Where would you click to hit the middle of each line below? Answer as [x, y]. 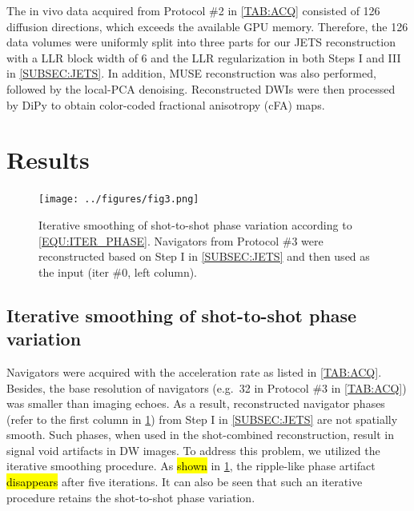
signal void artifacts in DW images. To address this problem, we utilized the [193, 450]
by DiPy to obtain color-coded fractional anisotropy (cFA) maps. [166, 104]
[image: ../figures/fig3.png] [119, 200]
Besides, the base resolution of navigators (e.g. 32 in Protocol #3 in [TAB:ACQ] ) [207, 387]
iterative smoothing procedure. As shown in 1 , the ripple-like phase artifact [191, 466]
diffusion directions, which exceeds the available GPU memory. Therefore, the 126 [207, 26]
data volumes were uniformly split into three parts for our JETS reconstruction [201, 42]
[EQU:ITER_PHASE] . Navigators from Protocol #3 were [181, 240]
